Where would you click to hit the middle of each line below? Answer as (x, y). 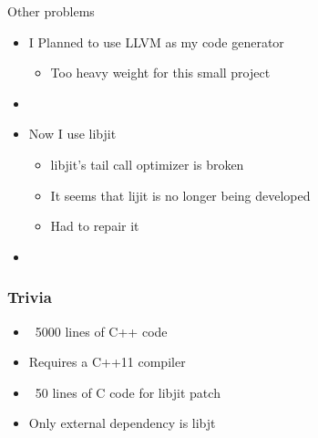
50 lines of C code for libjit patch (128, 392)
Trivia (30, 297)
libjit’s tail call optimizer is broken (147, 164)
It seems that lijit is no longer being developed (180, 195)
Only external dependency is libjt (122, 423)
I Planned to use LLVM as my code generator (156, 42)
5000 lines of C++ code (101, 331)
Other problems (51, 11)
